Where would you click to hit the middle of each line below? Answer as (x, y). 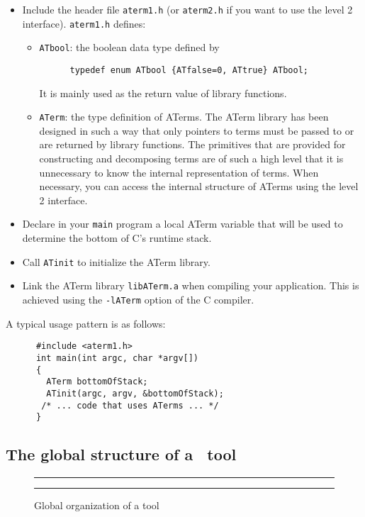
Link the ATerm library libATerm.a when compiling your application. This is (191, 285)
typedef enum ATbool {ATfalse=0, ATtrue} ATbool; (189, 70)
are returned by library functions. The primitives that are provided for (192, 144)
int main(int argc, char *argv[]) (117, 358)
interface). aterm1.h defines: (84, 23)
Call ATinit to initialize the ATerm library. (116, 261)
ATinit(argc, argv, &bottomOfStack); (135, 393)
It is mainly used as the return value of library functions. (163, 93)
